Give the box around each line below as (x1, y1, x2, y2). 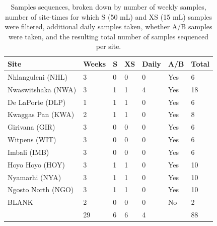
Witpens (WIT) (8, 134, 56, 145)
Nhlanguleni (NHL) (8, 71, 67, 82)
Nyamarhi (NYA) (8, 172, 61, 182)
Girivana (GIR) (8, 122, 55, 132)
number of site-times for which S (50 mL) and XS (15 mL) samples (5, 11, 212, 22)
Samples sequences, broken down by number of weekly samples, (11, 2, 206, 12)
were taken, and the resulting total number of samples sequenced (8, 31, 209, 41)
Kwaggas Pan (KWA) (8, 109, 75, 120)
